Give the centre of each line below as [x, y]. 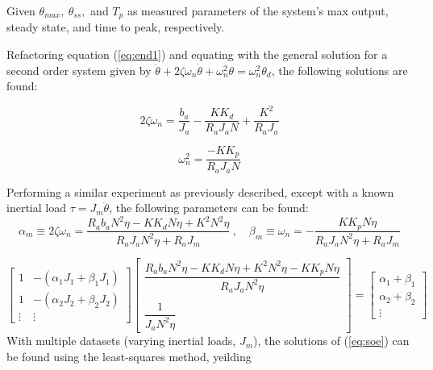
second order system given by [79, 70]
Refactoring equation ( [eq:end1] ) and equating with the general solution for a [197, 54]
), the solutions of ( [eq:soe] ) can [331, 341]
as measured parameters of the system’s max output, [258, 10]
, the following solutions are [339, 70]
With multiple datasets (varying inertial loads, [121, 341]
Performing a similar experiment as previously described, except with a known [200, 191]
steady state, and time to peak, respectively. [116, 27]
